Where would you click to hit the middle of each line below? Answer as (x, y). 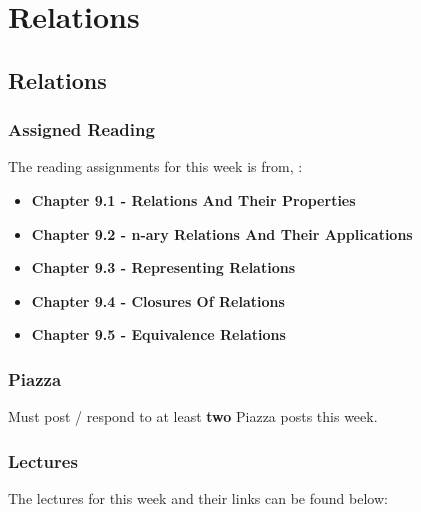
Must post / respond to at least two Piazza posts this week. (193, 416)
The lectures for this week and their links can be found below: (198, 497)
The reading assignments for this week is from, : (155, 166)
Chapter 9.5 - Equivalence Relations (158, 334)
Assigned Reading (81, 129)
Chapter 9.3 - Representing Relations (163, 267)
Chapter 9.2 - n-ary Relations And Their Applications (222, 233)
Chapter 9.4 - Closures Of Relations (158, 300)
